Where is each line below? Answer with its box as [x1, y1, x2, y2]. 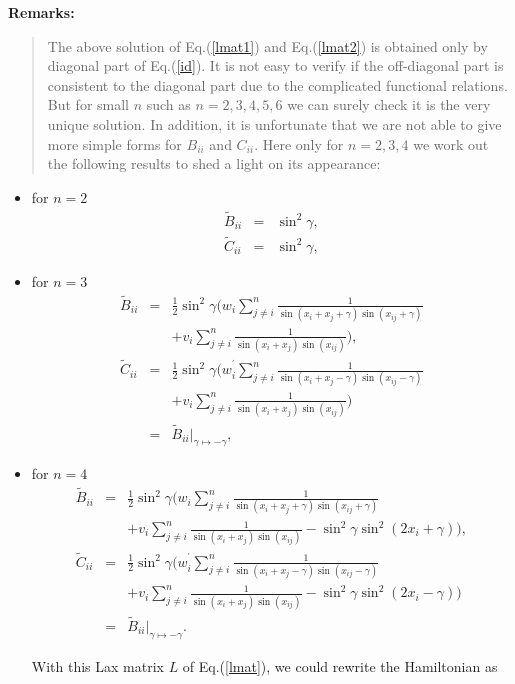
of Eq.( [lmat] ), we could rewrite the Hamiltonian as [182, 655, 498, 676]
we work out [413, 133, 489, 154]
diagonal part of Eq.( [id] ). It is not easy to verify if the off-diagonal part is [47, 55, 504, 76]
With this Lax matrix [31, 655, 164, 676]
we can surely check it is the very [287, 94, 491, 115]
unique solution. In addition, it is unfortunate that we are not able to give [47, 113, 502, 134]
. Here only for [254, 133, 344, 154]
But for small [47, 94, 129, 115]
